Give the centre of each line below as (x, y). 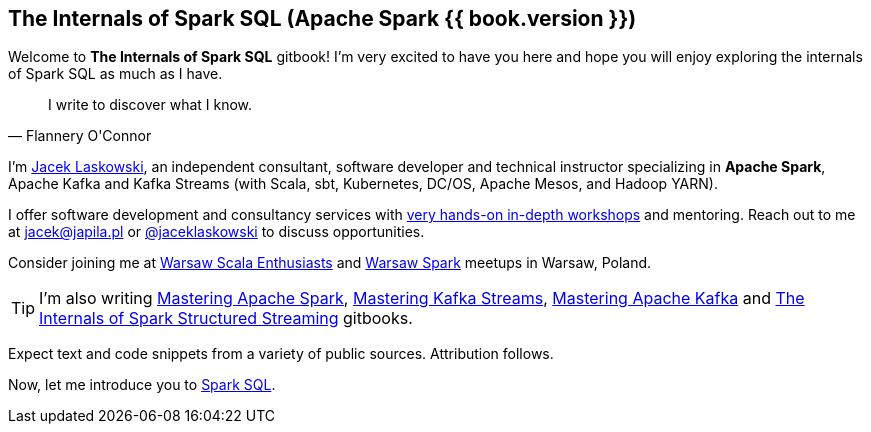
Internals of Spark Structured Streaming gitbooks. (226, 318)
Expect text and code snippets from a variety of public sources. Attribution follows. (281, 354)
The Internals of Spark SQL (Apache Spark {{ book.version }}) (322, 18)
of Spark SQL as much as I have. (115, 74)
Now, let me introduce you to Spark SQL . (142, 385)
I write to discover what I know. (150, 105)
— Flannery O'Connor (80, 136)
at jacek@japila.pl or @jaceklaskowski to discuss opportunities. (216, 232)
